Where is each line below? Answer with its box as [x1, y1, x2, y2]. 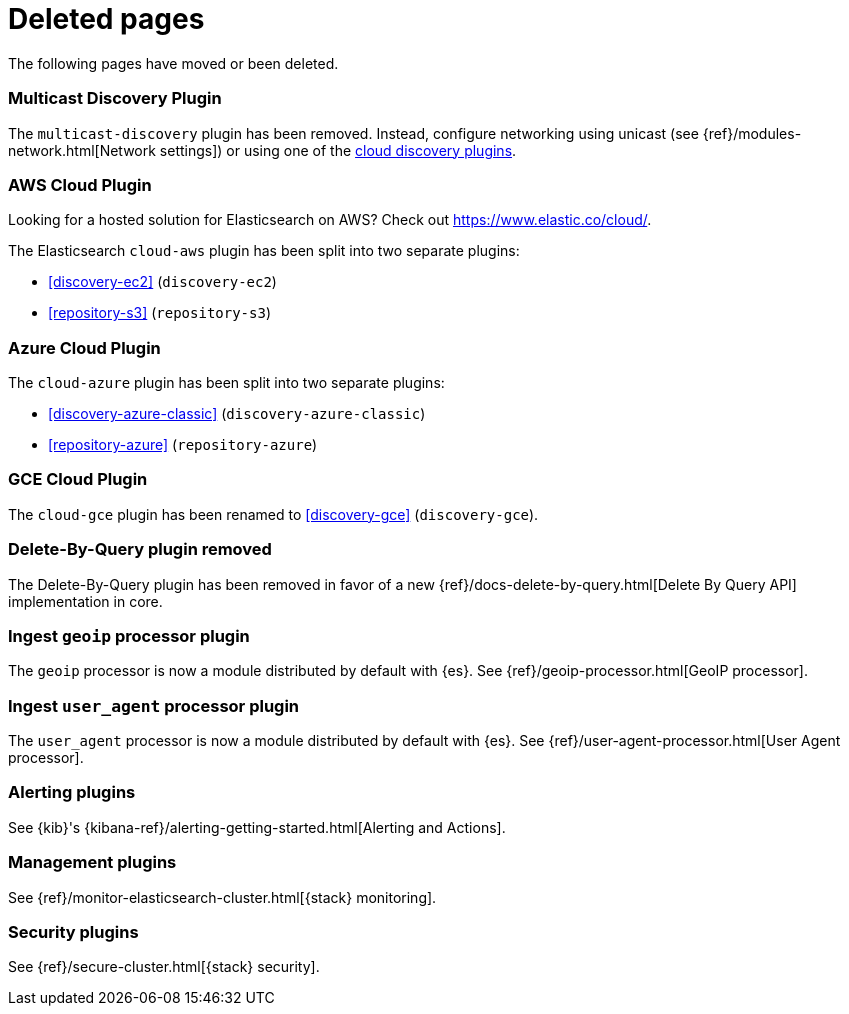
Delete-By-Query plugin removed [8, 539, 272, 560]
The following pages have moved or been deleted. [8, 54, 339, 72]
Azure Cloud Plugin [8, 337, 161, 358]
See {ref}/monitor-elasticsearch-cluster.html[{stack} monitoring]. [8, 888, 437, 906]
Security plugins [8, 921, 139, 942]
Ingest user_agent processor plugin [8, 695, 300, 716]
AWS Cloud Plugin [8, 174, 152, 195]
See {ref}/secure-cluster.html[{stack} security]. [8, 958, 320, 976]
